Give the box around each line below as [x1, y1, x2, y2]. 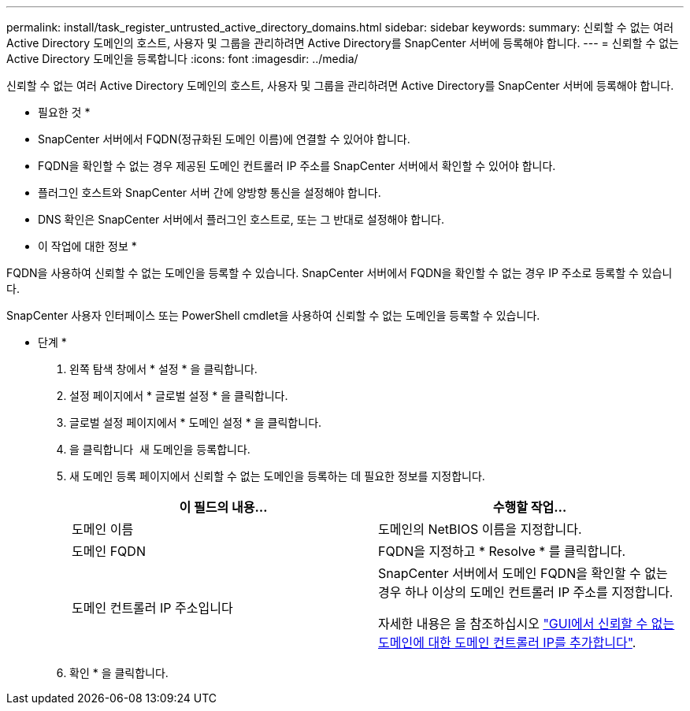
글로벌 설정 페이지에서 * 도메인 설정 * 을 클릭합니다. [69, 416, 322, 429]
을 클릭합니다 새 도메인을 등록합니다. [69, 443, 250, 456]
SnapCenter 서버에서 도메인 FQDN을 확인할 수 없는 [378, 565, 668, 581]
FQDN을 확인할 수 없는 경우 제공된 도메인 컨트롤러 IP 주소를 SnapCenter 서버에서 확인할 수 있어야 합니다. [38, 159, 556, 172]
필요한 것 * [38, 106, 91, 119]
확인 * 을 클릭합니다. [69, 666, 169, 680]
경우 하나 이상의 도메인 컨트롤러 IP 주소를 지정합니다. [378, 584, 673, 600]
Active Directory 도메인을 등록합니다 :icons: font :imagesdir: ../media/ [6, 52, 358, 65]
